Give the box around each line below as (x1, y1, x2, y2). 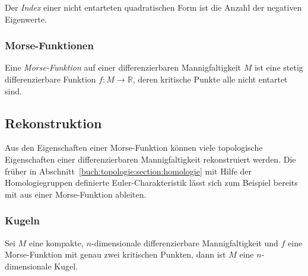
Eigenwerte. (5, 12, 47, 25)
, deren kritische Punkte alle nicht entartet (132, 73, 288, 85)
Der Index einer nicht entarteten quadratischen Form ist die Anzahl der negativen (5, 1, 302, 13)
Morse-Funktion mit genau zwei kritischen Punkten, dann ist (5, 248, 226, 261)
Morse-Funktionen (5, 38, 94, 53)
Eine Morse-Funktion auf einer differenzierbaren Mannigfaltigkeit (5, 61, 242, 74)
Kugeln (5, 213, 40, 228)
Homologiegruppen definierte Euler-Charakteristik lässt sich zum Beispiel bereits (5, 176, 298, 189)
